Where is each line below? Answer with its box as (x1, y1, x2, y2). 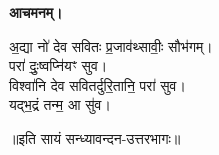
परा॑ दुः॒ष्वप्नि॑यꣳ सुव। (9, 55, 108, 76)
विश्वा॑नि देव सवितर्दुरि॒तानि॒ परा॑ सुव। (9, 74, 186, 95)
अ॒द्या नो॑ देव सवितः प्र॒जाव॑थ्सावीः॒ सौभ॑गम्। (9, 35, 213, 56)
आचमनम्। (9, 2, 63, 22)
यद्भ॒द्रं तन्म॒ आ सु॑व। (9, 94, 111, 115)
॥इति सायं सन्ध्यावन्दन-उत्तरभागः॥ (9, 127, 181, 148)
